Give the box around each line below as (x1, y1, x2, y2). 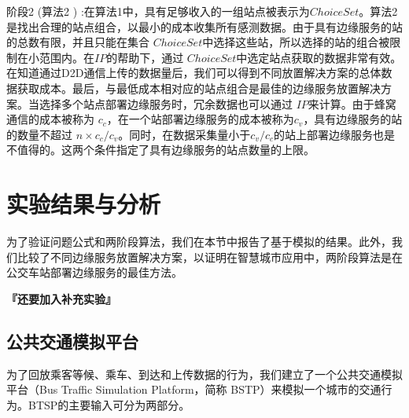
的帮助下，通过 (106, 49, 184, 65)
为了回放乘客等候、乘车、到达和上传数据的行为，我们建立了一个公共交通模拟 (6, 365, 403, 382)
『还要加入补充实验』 (6, 290, 116, 306)
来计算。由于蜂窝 (308, 95, 396, 112)
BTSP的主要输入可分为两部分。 (28, 396, 190, 412)
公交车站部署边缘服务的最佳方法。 (6, 264, 182, 280)
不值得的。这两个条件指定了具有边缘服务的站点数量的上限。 (6, 141, 315, 158)
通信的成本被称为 (6, 111, 94, 127)
